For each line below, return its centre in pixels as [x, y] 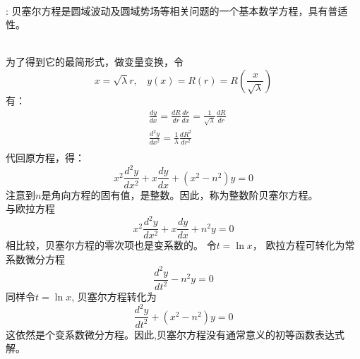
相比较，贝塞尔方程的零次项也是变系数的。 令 [111, 245]
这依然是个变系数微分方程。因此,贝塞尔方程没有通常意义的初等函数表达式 [175, 334]
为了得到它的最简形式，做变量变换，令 [95, 62]
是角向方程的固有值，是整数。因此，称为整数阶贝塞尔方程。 [180, 194]
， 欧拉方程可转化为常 [304, 245]
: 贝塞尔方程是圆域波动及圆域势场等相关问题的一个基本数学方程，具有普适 [177, 10]
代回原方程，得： [45, 158]
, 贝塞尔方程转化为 [114, 297]
